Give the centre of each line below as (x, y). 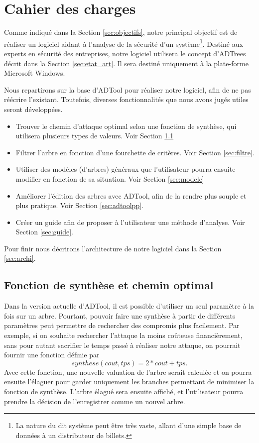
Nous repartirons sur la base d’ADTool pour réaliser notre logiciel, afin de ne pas (128, 89)
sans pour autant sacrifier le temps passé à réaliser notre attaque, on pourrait (122, 345)
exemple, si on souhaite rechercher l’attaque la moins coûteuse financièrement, (123, 335)
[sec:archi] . (20, 258)
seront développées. (33, 109)
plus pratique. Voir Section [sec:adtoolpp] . (79, 205)
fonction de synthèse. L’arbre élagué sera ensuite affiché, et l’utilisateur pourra (124, 391)
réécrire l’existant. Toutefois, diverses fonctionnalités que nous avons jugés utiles (126, 99)
